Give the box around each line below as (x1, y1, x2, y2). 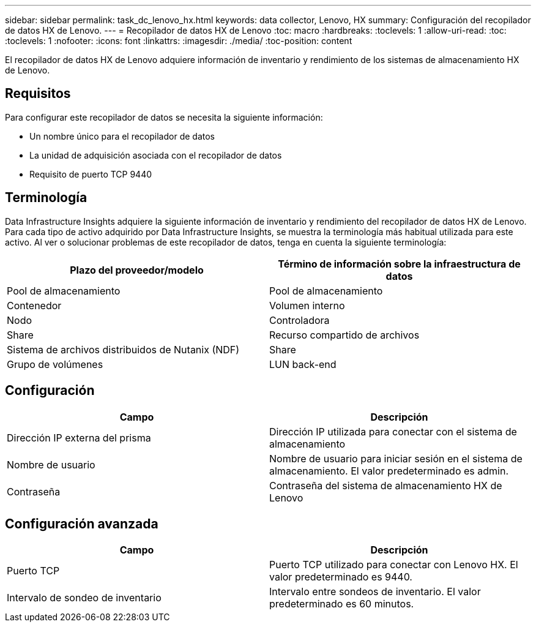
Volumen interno (269, 299, 345, 312)
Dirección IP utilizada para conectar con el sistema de (269, 425, 517, 438)
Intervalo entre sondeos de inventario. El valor (269, 585, 481, 598)
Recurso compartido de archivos (269, 328, 420, 341)
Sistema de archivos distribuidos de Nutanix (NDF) (7, 343, 240, 356)
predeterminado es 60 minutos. (269, 598, 414, 610)
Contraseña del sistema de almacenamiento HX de (269, 479, 502, 492)
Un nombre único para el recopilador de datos (29, 130, 215, 141)
